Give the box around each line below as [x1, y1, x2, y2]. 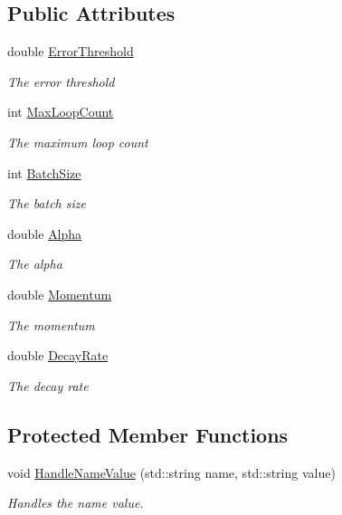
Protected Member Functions [7, 420, 289, 448]
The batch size [7, 194, 86, 213]
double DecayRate [7, 346, 109, 365]
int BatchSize [7, 163, 81, 182]
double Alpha [7, 224, 82, 243]
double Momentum [7, 284, 112, 303]
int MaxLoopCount [7, 102, 114, 121]
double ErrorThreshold [7, 42, 134, 61]
